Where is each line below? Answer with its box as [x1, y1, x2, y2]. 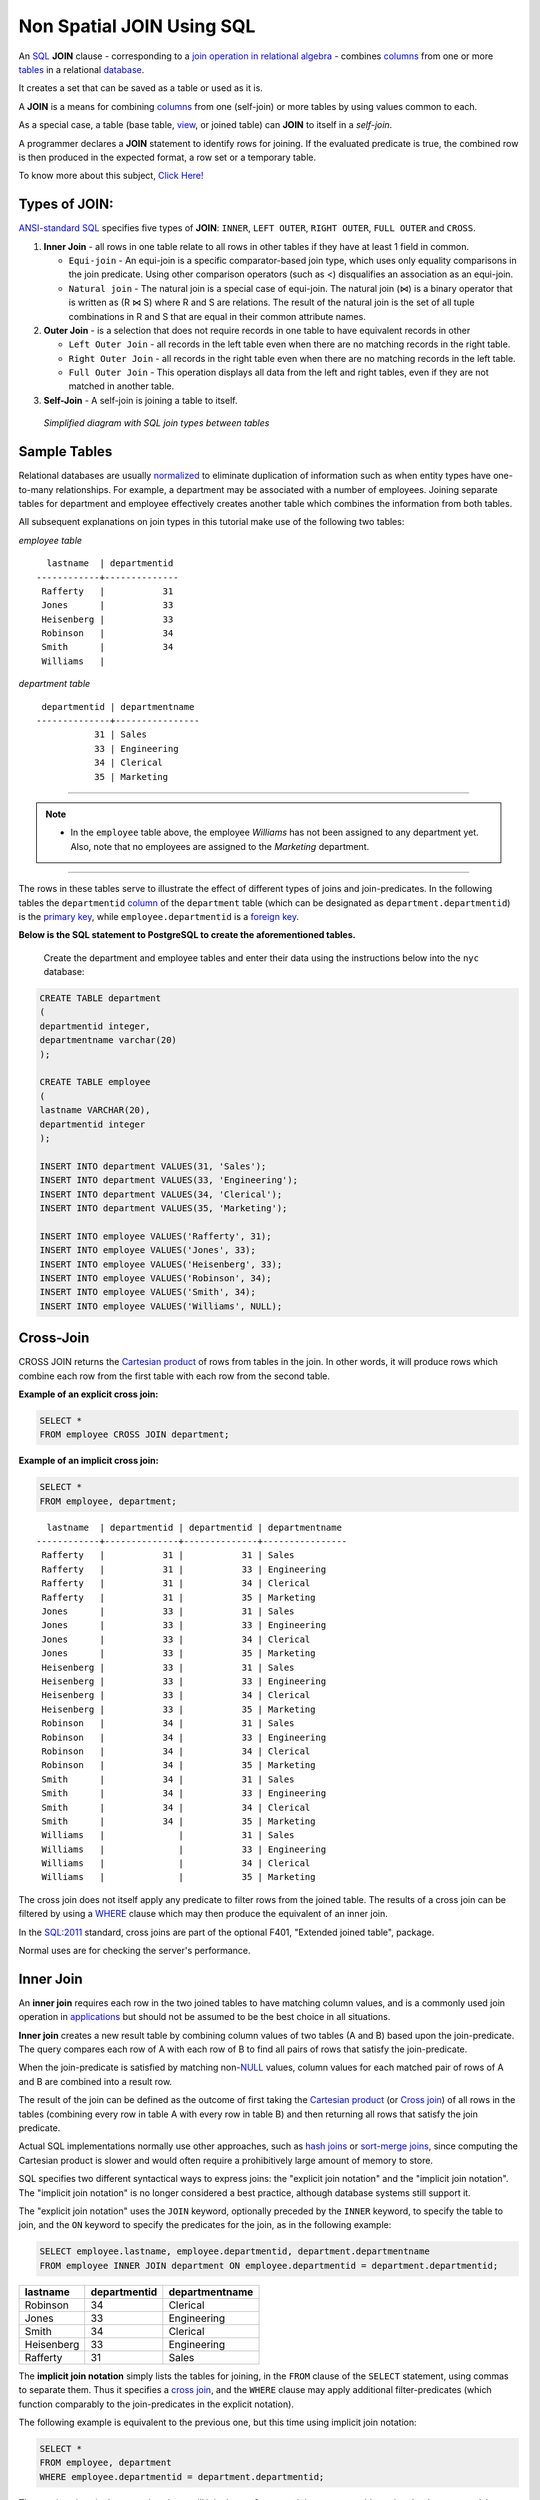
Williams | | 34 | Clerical [41, 1858, 311, 1869]
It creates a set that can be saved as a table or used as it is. [18, 82, 264, 94]
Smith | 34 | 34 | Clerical [41, 1801, 311, 1813]
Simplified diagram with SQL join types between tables [43, 417, 270, 429]
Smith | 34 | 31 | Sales [41, 1773, 295, 1785]
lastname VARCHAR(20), [39, 1105, 151, 1116]
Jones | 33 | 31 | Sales [41, 1606, 295, 1617]
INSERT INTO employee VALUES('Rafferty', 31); [39, 1230, 272, 1242]
